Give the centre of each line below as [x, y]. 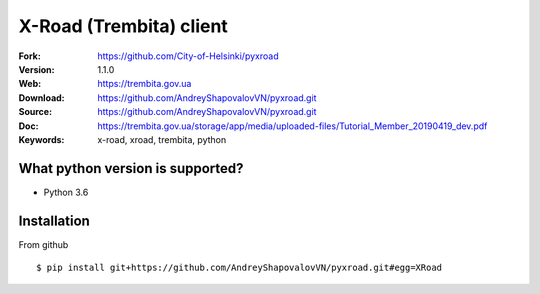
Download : [41, 97]
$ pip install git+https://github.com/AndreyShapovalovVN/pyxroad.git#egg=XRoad [239, 268]
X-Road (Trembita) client [123, 26]
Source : [35, 112]
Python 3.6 [66, 192]
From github [43, 244]
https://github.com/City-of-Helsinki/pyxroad [188, 56]
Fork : [30, 56]
